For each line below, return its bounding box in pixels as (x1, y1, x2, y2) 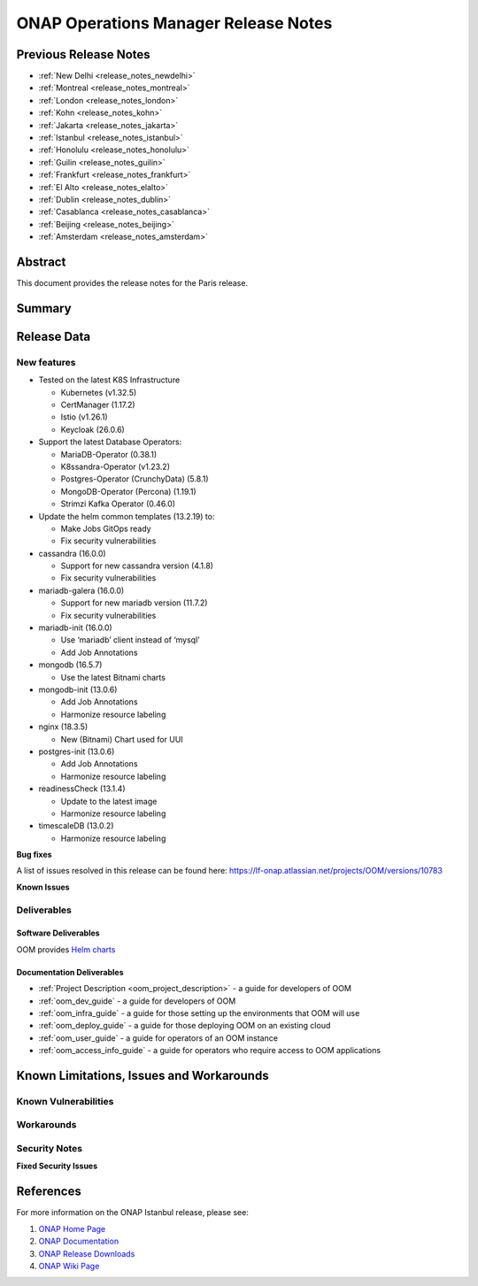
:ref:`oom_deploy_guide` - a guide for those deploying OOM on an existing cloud (38, 1020, 331, 1031)
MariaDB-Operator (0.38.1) (60, 449, 158, 459)
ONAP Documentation (38, 1236, 119, 1247)
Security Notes (16, 1143, 83, 1155)
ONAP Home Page (38, 1223, 106, 1234)
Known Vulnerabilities (16, 1095, 114, 1107)
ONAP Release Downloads (38, 1248, 135, 1259)
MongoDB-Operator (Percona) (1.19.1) (60, 486, 197, 497)
